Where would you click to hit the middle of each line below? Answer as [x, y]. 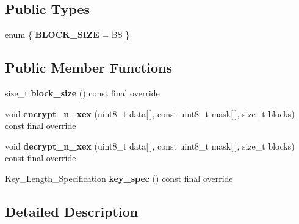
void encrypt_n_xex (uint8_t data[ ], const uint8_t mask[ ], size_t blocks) [150, 113]
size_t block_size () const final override [82, 93]
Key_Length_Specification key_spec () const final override [119, 178]
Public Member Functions [88, 67]
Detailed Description [72, 211]
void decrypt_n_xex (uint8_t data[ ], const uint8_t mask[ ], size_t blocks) [150, 146]
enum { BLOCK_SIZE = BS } [67, 34]
